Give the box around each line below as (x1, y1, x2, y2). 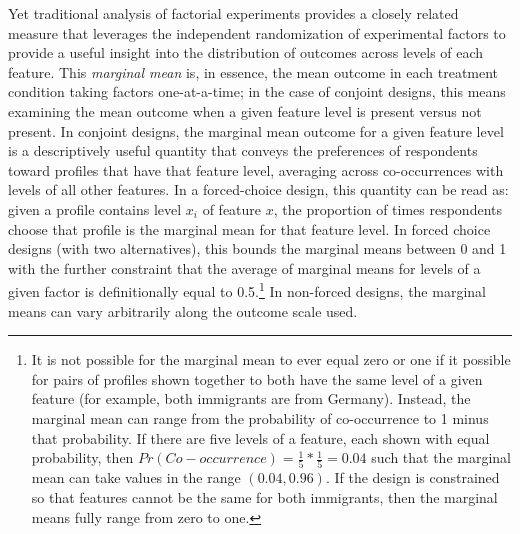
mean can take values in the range (31, 467, 241, 488)
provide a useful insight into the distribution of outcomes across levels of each (8, 42, 484, 63)
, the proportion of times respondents (273, 198, 503, 219)
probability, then (31, 447, 134, 468)
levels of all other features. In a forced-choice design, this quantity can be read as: (8, 179, 509, 200)
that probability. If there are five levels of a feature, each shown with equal (31, 427, 490, 448)
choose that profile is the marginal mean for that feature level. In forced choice (8, 218, 491, 239)
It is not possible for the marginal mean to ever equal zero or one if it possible (31, 349, 511, 370)
